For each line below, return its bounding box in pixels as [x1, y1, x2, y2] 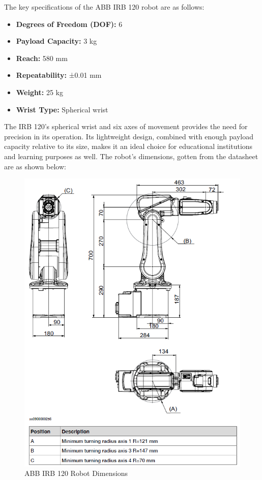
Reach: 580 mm [16, 52, 68, 63]
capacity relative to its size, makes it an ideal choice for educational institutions [4, 141, 253, 152]
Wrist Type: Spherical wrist [16, 104, 108, 114]
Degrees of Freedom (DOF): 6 [16, 18, 123, 29]
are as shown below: [4, 161, 66, 171]
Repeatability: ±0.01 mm [16, 70, 102, 80]
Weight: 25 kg [16, 86, 63, 97]
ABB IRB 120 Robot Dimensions [24, 468, 128, 478]
